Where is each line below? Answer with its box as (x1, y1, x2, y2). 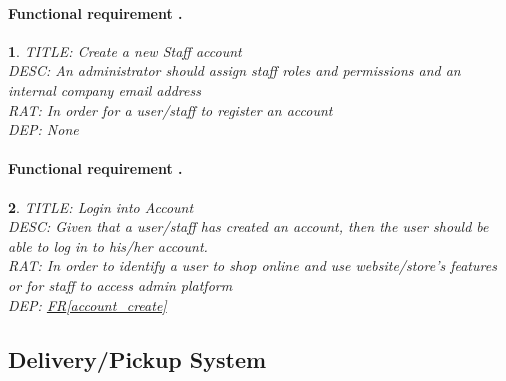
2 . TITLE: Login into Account (8, 196, 194, 217)
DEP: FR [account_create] (8, 294, 167, 315)
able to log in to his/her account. (8, 235, 208, 256)
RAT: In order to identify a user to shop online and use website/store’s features (8, 255, 497, 276)
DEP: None (8, 119, 79, 140)
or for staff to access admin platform (8, 274, 233, 295)
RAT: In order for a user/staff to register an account (8, 99, 333, 120)
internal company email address (8, 79, 201, 100)
